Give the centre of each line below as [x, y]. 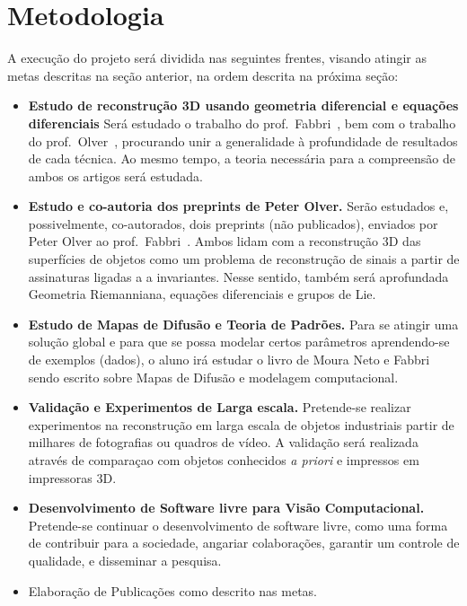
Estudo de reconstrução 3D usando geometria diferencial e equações [243, 105]
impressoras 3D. [72, 477]
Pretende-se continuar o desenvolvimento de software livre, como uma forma [238, 525]
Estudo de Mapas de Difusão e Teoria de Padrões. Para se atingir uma [243, 324]
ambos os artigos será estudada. [115, 176]
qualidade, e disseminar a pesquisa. [125, 560]
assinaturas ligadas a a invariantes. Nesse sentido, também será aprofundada [238, 276]
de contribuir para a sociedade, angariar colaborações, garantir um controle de [244, 543]
